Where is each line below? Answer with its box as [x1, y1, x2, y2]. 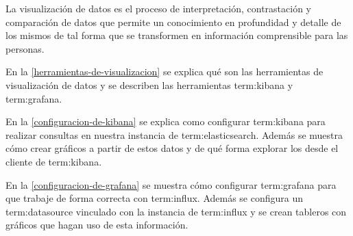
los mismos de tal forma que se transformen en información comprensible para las [5, 28, 348, 42]
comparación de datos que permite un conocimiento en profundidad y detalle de [5, 14, 341, 29]
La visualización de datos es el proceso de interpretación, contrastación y [5, 1, 311, 15]
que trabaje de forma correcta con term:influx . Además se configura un [5, 191, 304, 205]
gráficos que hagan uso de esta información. [5, 218, 188, 232]
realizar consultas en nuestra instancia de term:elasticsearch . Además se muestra [5, 127, 343, 142]
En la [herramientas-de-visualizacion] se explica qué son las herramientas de [5, 64, 324, 79]
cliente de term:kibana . [5, 154, 102, 168]
